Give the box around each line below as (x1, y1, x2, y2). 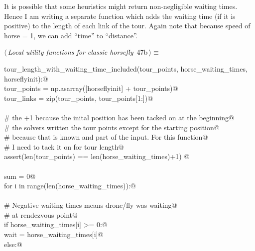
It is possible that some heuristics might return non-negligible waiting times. (4, 1, 238, 11)
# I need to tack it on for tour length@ (4, 141, 124, 152)
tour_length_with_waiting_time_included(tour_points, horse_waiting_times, (4, 63, 248, 74)
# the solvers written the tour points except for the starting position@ (4, 122, 220, 132)
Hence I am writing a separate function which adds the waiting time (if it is (4, 10, 236, 21)
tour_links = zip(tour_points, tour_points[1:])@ (4, 92, 153, 103)
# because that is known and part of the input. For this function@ (4, 132, 208, 142)
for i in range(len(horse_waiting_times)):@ (4, 180, 136, 191)
